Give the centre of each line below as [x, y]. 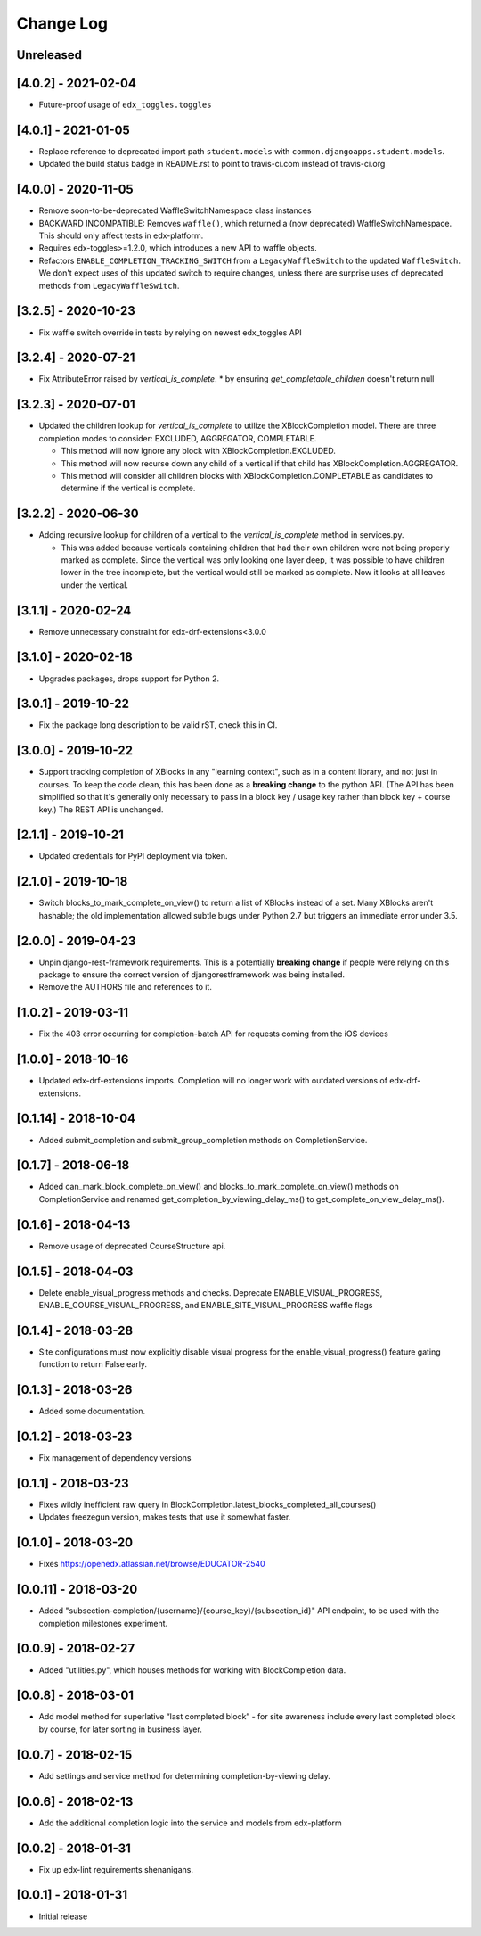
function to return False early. [93, 1364]
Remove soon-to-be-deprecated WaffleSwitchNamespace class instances [175, 210]
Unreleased [49, 55]
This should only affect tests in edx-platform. [121, 235]
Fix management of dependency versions [115, 1458]
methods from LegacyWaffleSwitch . [109, 285]
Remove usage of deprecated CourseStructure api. [132, 1246]
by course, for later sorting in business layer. [120, 1729]
